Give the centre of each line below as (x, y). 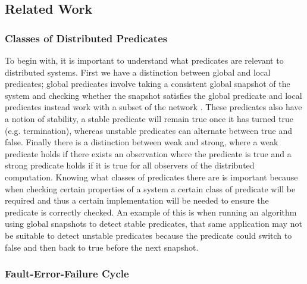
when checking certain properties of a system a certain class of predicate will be (150, 188)
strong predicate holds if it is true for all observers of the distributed (130, 165)
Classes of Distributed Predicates (86, 38)
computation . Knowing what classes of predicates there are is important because (151, 177)
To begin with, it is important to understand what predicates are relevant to (144, 60)
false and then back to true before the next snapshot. (102, 247)
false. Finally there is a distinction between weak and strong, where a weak (142, 142)
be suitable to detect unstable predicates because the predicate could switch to (148, 235)
